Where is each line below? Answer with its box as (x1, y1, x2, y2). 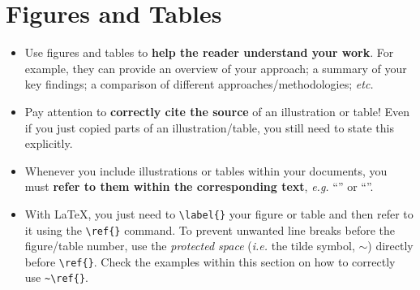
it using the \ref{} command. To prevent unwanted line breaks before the (24, 221, 396, 238)
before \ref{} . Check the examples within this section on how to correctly (24, 253, 396, 270)
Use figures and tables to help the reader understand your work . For (24, 44, 394, 61)
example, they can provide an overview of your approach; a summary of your (24, 59, 407, 76)
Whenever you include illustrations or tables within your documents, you (24, 162, 388, 179)
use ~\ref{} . (24, 269, 89, 286)
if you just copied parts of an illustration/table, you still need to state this (24, 119, 394, 136)
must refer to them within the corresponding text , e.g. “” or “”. (24, 178, 374, 195)
